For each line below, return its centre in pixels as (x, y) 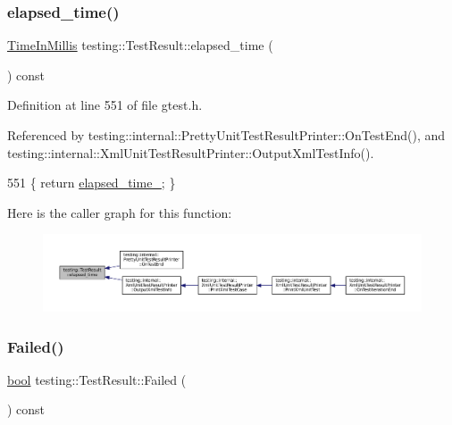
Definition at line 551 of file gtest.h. (105, 105)
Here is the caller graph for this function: (120, 212)
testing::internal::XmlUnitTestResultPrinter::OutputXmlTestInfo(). (191, 152)
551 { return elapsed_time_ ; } (92, 183)
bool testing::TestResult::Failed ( (97, 379)
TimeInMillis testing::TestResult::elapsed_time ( (140, 45)
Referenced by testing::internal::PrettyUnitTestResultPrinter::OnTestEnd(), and (226, 135)
